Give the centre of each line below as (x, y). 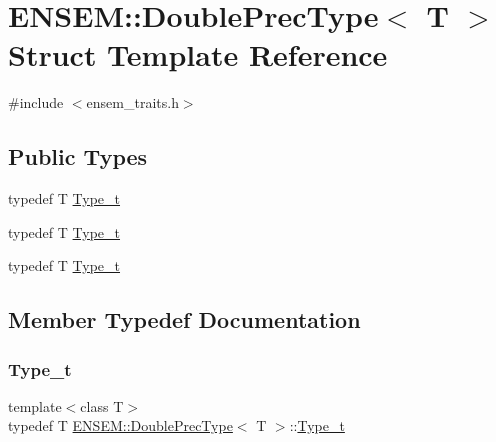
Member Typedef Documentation (184, 319)
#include (36, 102)
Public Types (78, 156)
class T (102, 405)
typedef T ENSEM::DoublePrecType (120, 425)
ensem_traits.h (132, 102)
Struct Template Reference (198, 54)
